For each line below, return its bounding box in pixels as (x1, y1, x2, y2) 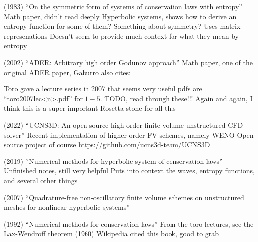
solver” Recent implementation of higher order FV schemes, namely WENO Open (4, 129, 254, 140)
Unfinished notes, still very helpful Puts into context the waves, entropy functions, (4, 165, 255, 176)
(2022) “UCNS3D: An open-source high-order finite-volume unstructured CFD (4, 119, 243, 130)
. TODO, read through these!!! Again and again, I (100, 93, 253, 103)
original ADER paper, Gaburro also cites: (4, 67, 131, 77)
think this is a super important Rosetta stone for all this (4, 103, 176, 113)
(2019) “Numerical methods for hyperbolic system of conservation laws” (4, 156, 223, 166)
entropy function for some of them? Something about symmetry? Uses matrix (4, 21, 241, 31)
